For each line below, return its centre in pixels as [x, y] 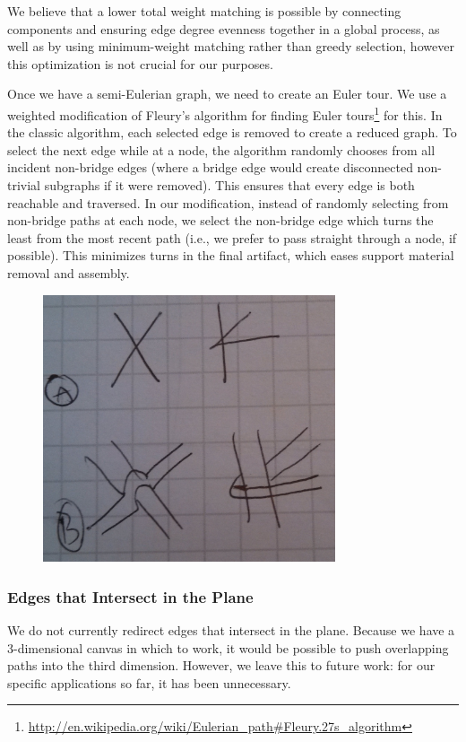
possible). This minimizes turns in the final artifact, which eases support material [231, 255]
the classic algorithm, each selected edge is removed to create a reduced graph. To [232, 132]
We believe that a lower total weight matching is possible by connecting [204, 11]
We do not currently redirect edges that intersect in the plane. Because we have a [231, 630]
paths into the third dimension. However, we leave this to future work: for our [221, 665]
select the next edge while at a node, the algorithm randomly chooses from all [221, 149]
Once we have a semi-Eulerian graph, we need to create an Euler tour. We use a [227, 94]
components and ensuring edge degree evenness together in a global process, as [224, 28]
